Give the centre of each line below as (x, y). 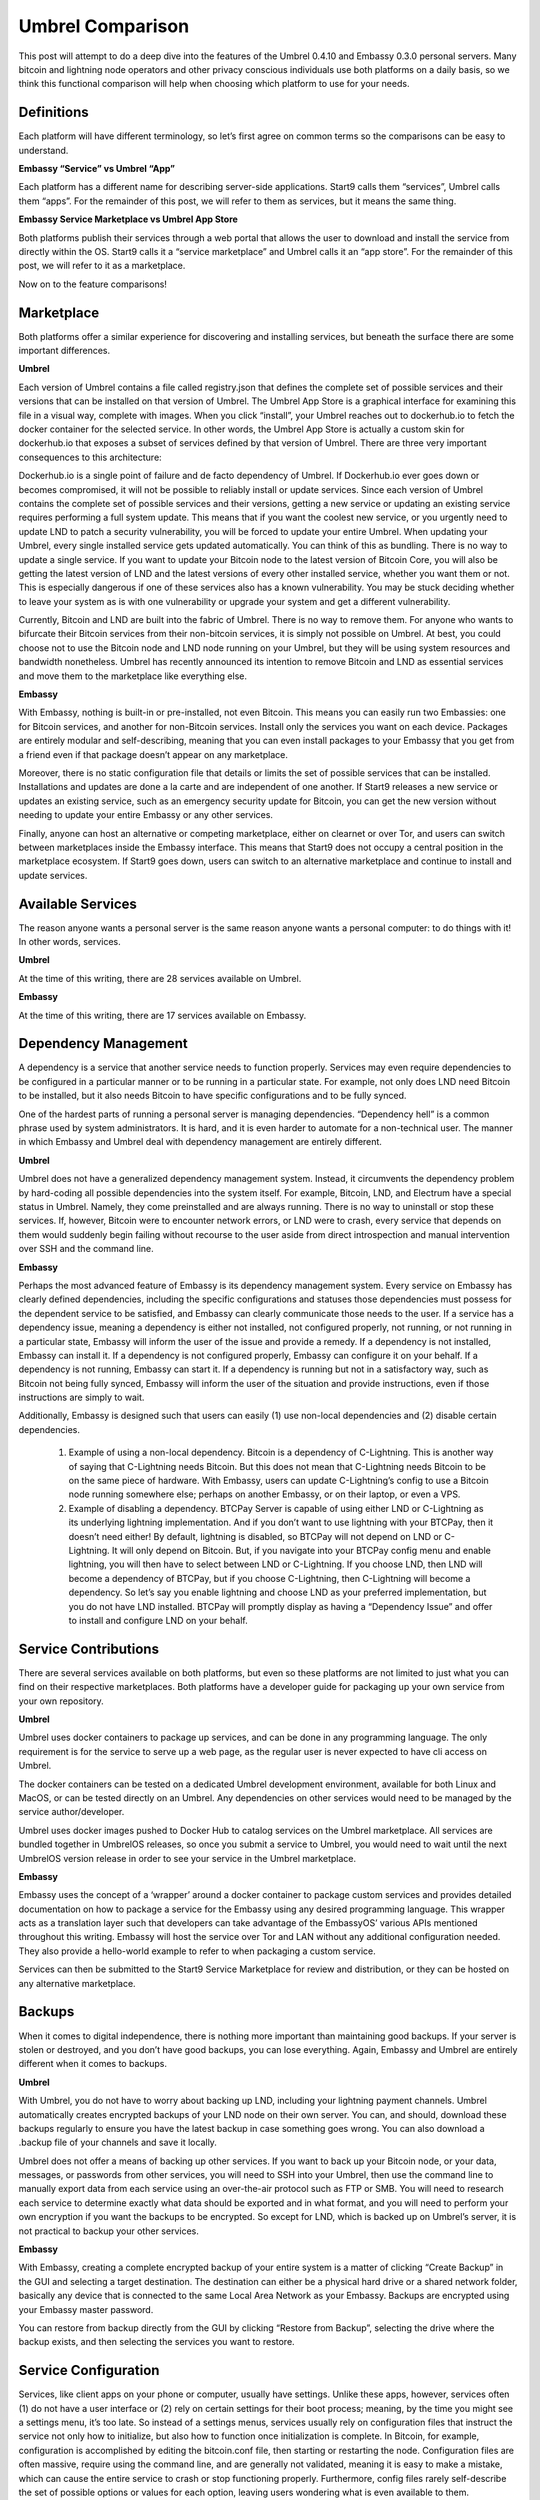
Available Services (77, 903)
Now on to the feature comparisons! (92, 284)
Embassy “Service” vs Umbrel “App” (96, 169)
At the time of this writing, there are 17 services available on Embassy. (162, 1015)
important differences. (64, 351)
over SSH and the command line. (86, 1249)
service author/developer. (71, 1812)
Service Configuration (89, 2370)
